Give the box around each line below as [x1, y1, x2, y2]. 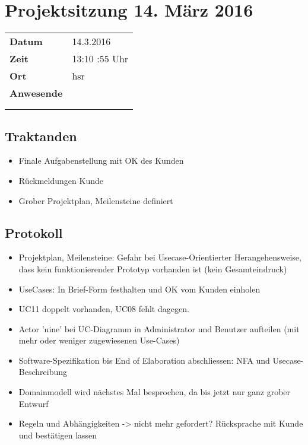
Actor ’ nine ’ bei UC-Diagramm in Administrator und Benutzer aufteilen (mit [18, 322, 300, 335]
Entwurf [18, 397, 49, 409]
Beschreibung [18, 365, 67, 378]
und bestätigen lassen [18, 428, 97, 441]
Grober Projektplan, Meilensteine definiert [18, 194, 173, 206]
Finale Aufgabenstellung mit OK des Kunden [18, 154, 184, 167]
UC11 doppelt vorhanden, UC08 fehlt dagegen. [18, 303, 189, 315]
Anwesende [9, 86, 63, 100]
